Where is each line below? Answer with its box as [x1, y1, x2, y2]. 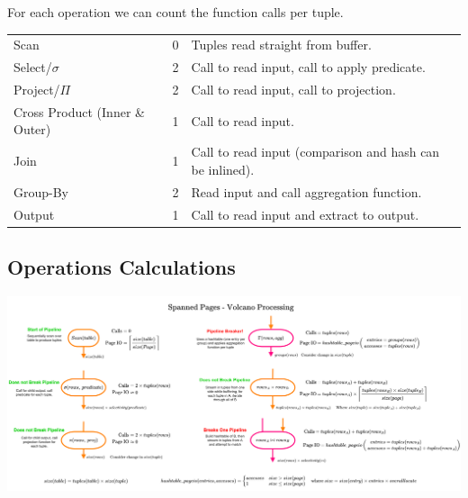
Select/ [13, 58, 52, 77]
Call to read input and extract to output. [191, 204, 419, 223]
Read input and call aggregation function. [191, 182, 422, 201]
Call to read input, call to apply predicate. [191, 58, 426, 77]
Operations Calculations [7, 253, 236, 281]
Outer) [13, 120, 51, 139]
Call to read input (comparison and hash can [191, 142, 440, 161]
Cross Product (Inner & [13, 102, 145, 121]
